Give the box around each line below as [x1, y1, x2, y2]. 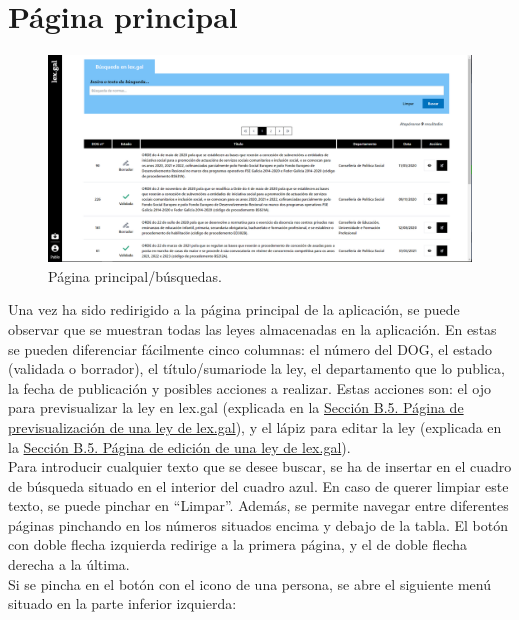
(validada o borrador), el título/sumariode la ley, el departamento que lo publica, [8, 358, 505, 379]
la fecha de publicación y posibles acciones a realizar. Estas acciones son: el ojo [8, 377, 491, 398]
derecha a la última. [8, 554, 130, 575]
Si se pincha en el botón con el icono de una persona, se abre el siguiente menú [8, 573, 491, 594]
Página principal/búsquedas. [48, 265, 222, 286]
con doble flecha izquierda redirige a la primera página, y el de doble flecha [8, 534, 468, 555]
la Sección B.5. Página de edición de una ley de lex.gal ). [8, 436, 351, 457]
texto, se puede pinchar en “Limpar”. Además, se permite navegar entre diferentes [8, 495, 509, 516]
